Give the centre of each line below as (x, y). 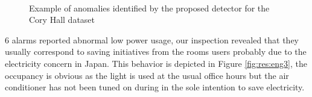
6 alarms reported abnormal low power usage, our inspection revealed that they (152, 39)
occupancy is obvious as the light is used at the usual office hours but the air (147, 75)
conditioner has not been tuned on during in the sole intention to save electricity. (155, 87)
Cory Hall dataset (62, 20)
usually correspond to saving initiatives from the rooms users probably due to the (156, 52)
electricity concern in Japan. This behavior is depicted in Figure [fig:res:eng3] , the (156, 63)
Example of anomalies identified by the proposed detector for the (149, 8)
